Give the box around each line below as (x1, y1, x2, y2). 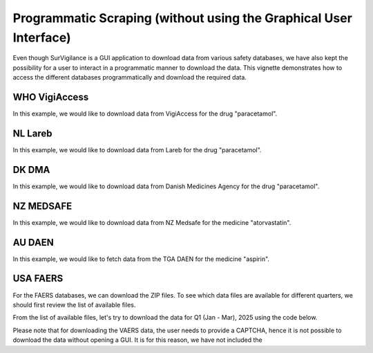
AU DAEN (12, 236, 55, 248)
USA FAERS (12, 273, 64, 284)
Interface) (12, 30, 72, 45)
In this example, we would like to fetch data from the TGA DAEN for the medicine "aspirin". (12, 255, 269, 263)
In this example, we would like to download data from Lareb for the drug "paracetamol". (12, 145, 262, 154)
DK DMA (12, 163, 50, 176)
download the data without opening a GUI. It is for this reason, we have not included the (12, 336, 262, 344)
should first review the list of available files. (12, 300, 136, 309)
